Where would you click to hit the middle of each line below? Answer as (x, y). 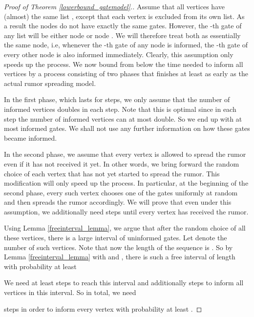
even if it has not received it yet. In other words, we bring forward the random (122, 163)
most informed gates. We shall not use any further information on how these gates (127, 128)
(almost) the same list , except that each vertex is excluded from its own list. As (124, 16)
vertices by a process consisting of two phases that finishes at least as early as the (126, 74)
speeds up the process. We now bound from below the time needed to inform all (124, 64)
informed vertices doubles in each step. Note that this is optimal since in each (120, 109)
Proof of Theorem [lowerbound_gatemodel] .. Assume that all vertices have (114, 6)
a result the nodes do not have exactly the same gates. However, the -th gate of (123, 26)
